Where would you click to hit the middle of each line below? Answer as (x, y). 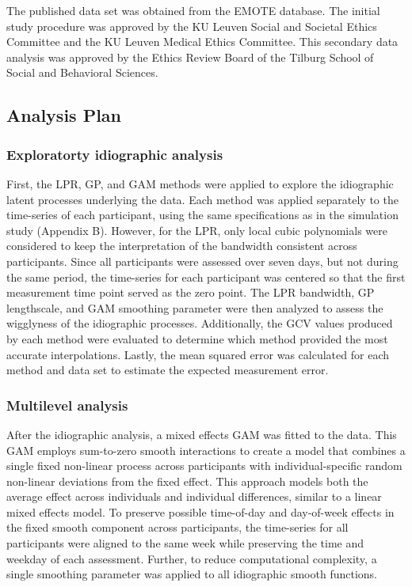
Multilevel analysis (67, 405)
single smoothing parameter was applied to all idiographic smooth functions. (192, 574)
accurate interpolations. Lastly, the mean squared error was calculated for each (198, 354)
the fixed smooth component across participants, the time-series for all (177, 527)
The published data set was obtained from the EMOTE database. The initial (193, 10)
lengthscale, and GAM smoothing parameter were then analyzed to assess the (195, 307)
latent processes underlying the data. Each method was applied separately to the (202, 199)
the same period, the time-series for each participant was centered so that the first (206, 276)
